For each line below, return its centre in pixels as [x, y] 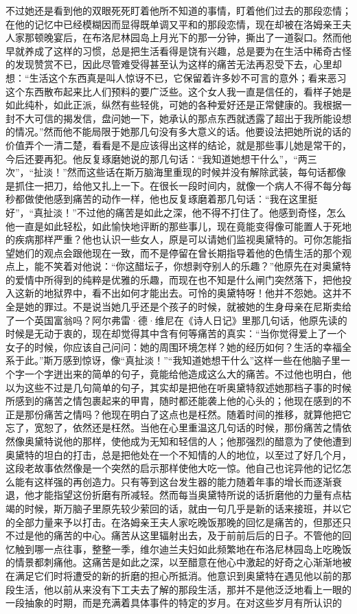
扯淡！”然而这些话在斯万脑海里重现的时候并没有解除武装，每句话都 [185, 172]
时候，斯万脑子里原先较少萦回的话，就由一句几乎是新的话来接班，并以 [183, 508]
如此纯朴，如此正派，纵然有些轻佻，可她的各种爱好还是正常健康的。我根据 [174, 105]
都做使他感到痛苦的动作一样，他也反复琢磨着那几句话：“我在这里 [161, 199]
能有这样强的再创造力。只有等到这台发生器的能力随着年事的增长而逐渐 [173, 481]
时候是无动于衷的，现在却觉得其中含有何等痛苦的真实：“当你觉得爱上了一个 [176, 333]
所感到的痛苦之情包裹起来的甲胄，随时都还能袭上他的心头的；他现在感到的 [174, 401]
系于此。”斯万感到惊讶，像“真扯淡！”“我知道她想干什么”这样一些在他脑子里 [173, 360]
